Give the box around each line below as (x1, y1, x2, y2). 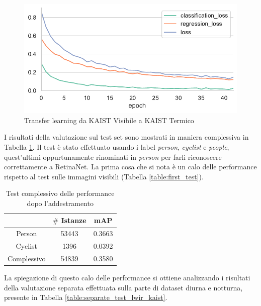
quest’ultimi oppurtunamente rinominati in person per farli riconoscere (4, 151, 222, 162)
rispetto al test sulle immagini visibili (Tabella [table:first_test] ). (4, 171, 204, 181)
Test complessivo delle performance (6, 188, 115, 198)
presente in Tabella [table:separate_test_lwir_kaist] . (4, 292, 167, 302)
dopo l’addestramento (27, 197, 94, 208)
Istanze (61, 215, 86, 226)
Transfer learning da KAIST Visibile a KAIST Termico (24, 115, 194, 125)
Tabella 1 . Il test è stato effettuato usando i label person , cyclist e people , (4, 141, 229, 152)
